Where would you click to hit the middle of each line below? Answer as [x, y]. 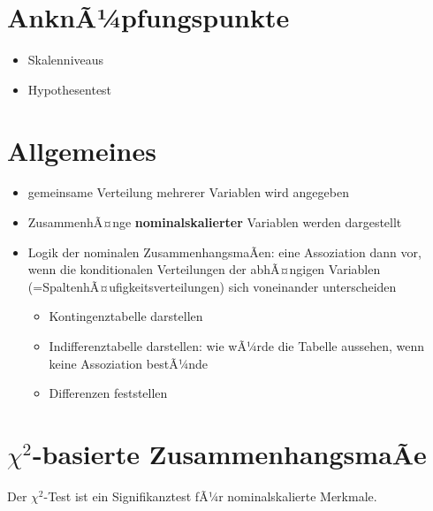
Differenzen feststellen [108, 393]
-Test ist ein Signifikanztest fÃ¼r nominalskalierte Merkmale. [210, 496]
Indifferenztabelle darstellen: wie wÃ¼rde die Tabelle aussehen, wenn [237, 346]
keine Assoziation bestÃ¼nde [128, 363]
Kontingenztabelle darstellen [126, 316]
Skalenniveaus [66, 60]
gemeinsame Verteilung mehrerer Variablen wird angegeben [188, 192]
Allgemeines [82, 150]
